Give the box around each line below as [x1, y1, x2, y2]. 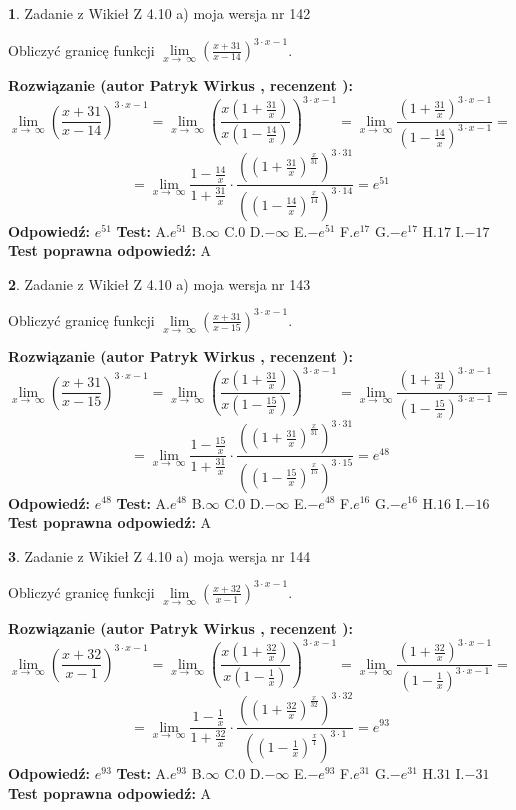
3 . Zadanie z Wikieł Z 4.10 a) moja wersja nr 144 [8, 545, 311, 566]
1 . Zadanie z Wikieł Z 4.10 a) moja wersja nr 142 [8, 3, 311, 23]
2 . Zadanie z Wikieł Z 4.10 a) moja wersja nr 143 [8, 273, 311, 294]
